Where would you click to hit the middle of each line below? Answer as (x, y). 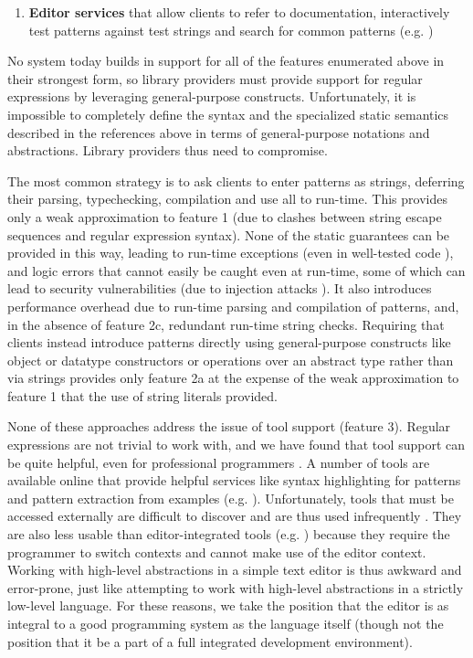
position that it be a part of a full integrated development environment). (210, 641)
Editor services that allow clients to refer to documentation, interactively (239, 12)
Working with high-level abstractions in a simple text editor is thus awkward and (235, 570)
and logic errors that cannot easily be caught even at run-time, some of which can (236, 270)
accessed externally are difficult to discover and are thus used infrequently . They (235, 516)
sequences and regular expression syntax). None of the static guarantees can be (229, 234)
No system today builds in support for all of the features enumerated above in (226, 61)
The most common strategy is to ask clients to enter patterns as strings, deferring (236, 180)
